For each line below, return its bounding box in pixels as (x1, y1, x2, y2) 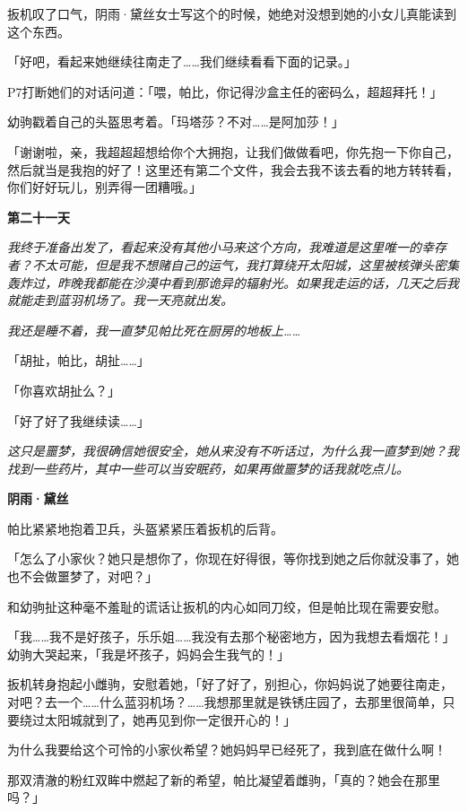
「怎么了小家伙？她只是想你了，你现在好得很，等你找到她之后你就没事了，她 (7, 549, 459, 568)
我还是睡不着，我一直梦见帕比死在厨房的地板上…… (7, 320, 301, 339)
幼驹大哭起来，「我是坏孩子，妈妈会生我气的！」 (7, 644, 290, 663)
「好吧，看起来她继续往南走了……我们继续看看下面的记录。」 (7, 52, 357, 71)
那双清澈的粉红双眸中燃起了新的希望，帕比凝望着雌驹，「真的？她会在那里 (7, 770, 440, 789)
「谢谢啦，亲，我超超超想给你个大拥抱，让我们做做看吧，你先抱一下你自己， (7, 142, 459, 161)
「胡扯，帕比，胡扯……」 (7, 351, 150, 370)
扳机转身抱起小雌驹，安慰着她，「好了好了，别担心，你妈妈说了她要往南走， (7, 675, 453, 693)
